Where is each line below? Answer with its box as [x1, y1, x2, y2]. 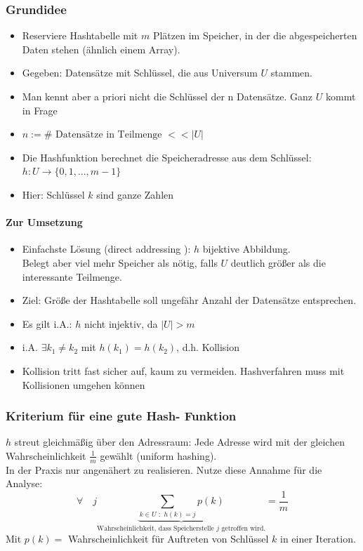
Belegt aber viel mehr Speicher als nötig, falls [22, 255, 218, 270]
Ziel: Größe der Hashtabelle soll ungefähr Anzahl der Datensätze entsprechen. [22, 293, 357, 307]
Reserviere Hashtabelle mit [22, 28, 138, 43]
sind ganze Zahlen [96, 187, 174, 201]
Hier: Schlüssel [22, 187, 85, 201]
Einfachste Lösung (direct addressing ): [22, 241, 191, 256]
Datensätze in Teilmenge [55, 130, 162, 140]
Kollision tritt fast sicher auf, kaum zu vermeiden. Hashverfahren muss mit [22, 363, 345, 378]
